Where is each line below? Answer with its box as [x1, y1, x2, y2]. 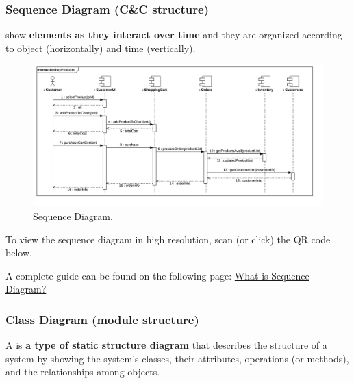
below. [5, 245, 32, 260]
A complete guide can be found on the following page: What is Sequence [5, 268, 309, 282]
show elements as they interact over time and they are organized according [5, 27, 342, 42]
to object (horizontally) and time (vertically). [5, 40, 196, 55]
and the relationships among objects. [5, 365, 160, 379]
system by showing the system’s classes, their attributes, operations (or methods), [5, 351, 349, 365]
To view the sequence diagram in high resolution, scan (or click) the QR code [5, 232, 331, 246]
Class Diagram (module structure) [5, 310, 199, 328]
